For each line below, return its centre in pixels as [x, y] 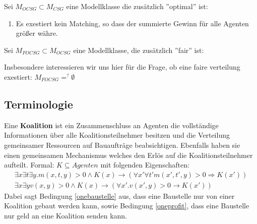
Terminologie [39, 104]
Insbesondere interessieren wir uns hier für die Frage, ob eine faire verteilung [122, 67]
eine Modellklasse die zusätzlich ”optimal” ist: [137, 6]
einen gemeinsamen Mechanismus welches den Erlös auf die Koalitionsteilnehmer [128, 155]
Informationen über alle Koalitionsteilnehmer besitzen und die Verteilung [117, 135]
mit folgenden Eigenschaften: [145, 165]
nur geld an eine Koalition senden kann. [66, 215]
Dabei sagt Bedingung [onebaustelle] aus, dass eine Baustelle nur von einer [119, 195]
